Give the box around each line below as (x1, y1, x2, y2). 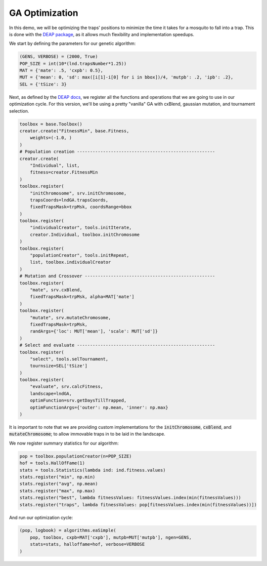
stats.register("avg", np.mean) (19, 481, 98, 486)
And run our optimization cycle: (9, 514, 73, 521)
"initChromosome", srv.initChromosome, (30, 190, 127, 196)
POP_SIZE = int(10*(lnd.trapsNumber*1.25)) (19, 61, 127, 66)
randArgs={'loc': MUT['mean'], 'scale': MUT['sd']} (30, 328, 158, 334)
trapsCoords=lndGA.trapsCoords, (30, 197, 109, 202)
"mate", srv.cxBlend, (30, 287, 83, 292)
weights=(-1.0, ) (30, 135, 72, 141)
